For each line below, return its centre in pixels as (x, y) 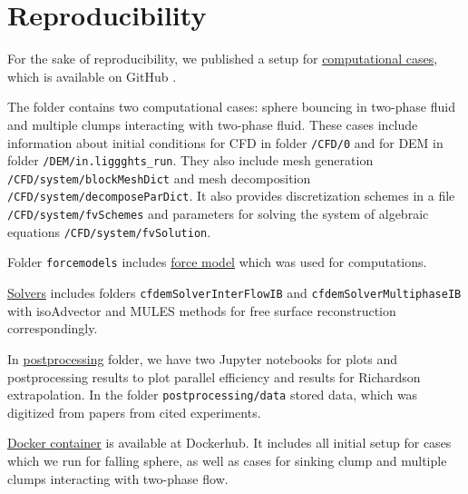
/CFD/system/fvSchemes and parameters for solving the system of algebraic (218, 214)
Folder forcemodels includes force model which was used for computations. (217, 262)
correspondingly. (53, 328)
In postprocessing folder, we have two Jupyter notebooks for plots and (203, 358)
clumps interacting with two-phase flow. (118, 478)
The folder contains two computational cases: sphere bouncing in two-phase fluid (231, 107)
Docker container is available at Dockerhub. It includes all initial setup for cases (229, 443)
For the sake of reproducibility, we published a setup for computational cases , (223, 59)
